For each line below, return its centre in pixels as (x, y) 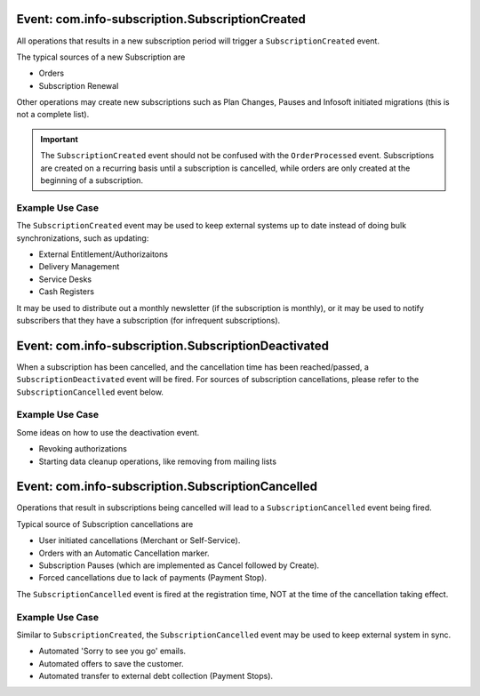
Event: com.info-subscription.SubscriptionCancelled (167, 487)
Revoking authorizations (83, 449)
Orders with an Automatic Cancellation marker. (124, 553)
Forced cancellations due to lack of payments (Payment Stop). (152, 578)
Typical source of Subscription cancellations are (105, 524)
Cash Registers (67, 292)
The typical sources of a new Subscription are (101, 57)
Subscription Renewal (79, 85)
